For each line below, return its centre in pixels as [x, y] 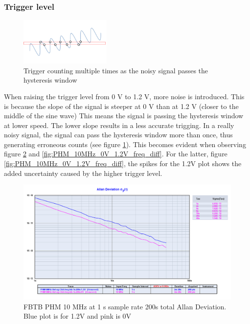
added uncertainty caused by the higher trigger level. [83, 173]
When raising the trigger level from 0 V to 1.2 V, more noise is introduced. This [124, 96]
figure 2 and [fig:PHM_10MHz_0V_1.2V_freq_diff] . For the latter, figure [116, 154]
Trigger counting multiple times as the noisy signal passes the [116, 70]
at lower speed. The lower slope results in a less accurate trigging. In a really [119, 125]
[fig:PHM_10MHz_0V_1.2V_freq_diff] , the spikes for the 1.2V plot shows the [123, 163]
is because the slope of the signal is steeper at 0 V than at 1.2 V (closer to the [121, 106]
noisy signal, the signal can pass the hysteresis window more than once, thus [118, 135]
